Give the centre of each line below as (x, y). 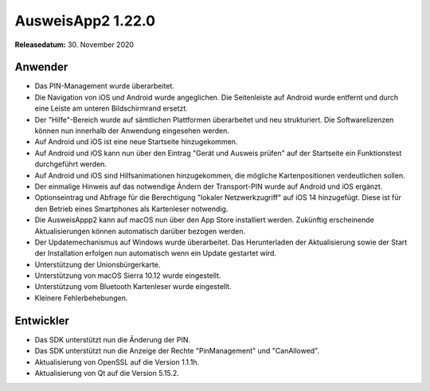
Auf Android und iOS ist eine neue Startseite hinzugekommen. (136, 142)
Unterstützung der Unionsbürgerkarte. (98, 264)
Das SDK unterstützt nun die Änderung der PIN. (113, 339)
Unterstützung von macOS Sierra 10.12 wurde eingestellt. (128, 276)
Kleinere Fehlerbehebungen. (81, 298)
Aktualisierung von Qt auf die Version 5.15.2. (107, 373)
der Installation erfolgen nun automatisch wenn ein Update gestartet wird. (156, 253)
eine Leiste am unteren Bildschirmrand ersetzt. (111, 108)
